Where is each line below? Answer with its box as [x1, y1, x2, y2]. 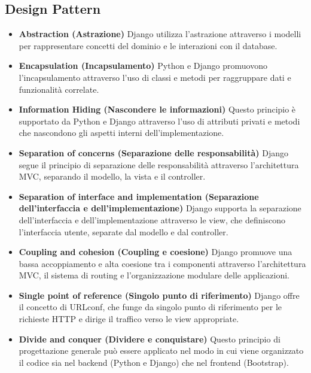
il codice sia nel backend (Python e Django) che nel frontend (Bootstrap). [19, 356, 289, 368]
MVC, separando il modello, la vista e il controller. [19, 170, 206, 183]
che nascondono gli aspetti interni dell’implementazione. [19, 126, 224, 139]
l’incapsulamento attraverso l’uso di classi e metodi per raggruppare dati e [19, 71, 291, 83]
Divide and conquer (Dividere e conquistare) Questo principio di [19, 332, 280, 345]
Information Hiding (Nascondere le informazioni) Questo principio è [19, 103, 296, 116]
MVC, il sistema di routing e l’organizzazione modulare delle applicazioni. [19, 269, 289, 281]
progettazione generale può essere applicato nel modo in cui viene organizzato [19, 344, 304, 357]
